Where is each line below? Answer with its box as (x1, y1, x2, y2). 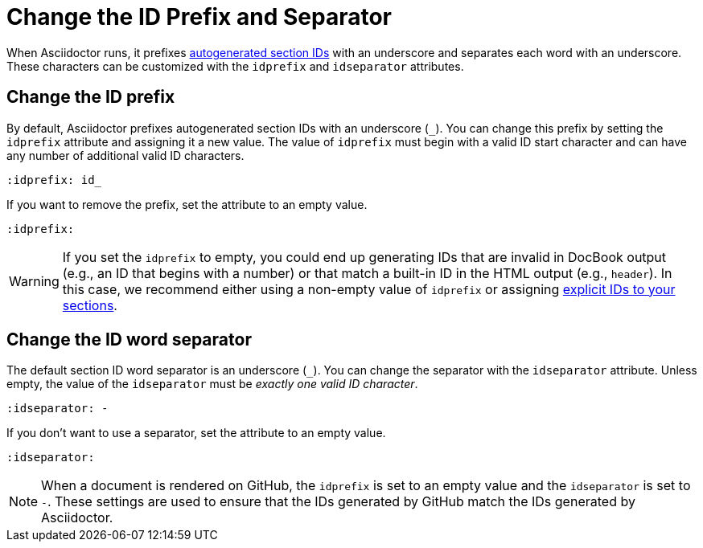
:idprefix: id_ (6, 173, 102, 186)
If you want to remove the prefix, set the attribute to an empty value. (6, 197, 368, 211)
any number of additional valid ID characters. (6, 148, 245, 162)
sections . (62, 296, 117, 313)
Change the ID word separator (6, 329, 252, 350)
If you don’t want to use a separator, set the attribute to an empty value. (6, 426, 386, 440)
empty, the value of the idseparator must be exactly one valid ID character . (6, 377, 418, 391)
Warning (9, 272, 60, 289)
